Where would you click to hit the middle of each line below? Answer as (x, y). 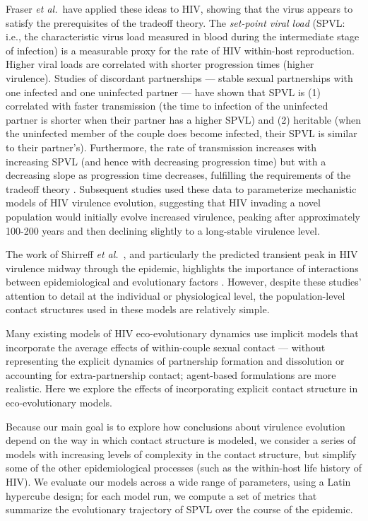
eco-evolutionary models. (59, 403)
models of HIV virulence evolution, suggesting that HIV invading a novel (163, 203)
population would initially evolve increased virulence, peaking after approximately (183, 216)
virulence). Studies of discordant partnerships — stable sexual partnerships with (179, 77)
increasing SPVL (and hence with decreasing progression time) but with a (166, 161)
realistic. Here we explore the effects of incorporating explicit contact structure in (182, 388)
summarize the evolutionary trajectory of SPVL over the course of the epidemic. (179, 509)
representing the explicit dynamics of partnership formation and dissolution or (175, 361)
